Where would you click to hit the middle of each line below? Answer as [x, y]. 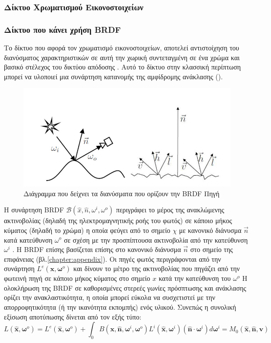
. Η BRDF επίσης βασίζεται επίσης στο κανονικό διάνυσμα [97, 249]
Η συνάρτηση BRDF [34, 210]
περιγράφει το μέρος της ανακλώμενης [170, 210]
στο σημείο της [211, 249]
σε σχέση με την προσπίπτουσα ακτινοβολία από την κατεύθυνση [156, 240]
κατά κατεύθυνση [28, 240]
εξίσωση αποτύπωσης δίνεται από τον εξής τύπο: [73, 316]
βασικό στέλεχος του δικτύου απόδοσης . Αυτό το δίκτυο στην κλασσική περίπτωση [123, 67]
